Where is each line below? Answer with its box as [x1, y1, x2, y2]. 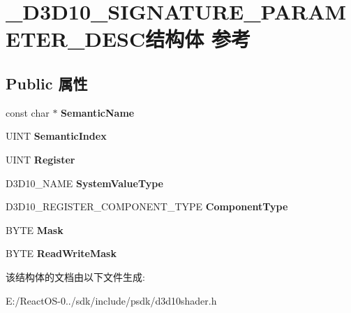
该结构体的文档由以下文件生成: [6, 269, 145, 284]
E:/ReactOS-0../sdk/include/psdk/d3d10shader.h [6, 293, 217, 307]
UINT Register [6, 152, 75, 166]
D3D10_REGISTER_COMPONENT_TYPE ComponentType [6, 199, 288, 214]
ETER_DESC [6, 24, 146, 53]
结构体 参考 [145, 24, 251, 53]
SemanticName [61, 105, 135, 119]
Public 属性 [6, 72, 88, 94]
